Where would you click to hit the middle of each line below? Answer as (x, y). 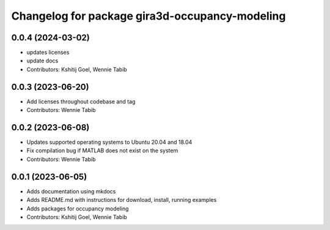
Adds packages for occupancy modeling (78, 209)
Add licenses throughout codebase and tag (81, 102)
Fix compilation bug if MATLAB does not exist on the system (102, 150)
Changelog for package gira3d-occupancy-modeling (148, 16)
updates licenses (48, 53)
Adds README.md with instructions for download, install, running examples (122, 200)
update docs (42, 61)
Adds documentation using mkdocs (71, 191)
